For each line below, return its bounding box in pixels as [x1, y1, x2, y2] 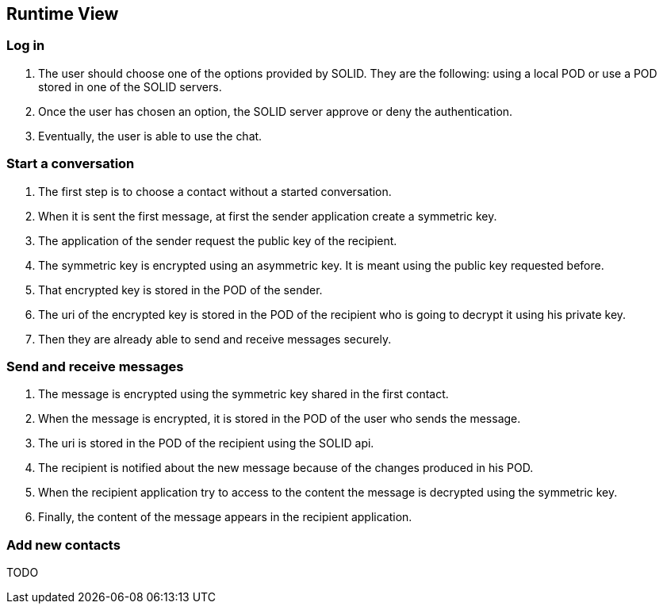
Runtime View [6, 4, 119, 24]
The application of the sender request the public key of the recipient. [38, 233, 397, 247]
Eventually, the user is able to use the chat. [38, 129, 263, 143]
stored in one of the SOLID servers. [38, 79, 222, 94]
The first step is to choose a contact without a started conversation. [38, 184, 392, 198]
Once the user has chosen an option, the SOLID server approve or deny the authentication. [38, 104, 513, 118]
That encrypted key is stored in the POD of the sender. [38, 282, 323, 297]
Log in [6, 37, 45, 54]
